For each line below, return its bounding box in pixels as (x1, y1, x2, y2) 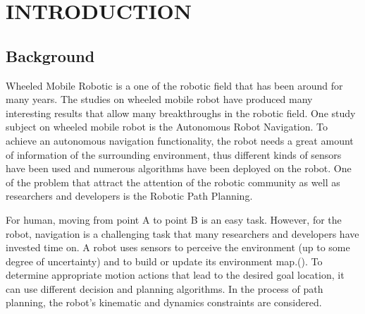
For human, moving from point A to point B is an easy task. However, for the (6, 212, 342, 227)
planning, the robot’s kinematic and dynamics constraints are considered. (6, 295, 322, 310)
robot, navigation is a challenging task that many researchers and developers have (6, 226, 359, 241)
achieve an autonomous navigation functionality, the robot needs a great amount (6, 133, 354, 147)
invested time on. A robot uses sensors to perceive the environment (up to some (6, 240, 350, 255)
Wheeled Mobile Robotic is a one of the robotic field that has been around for (6, 78, 343, 92)
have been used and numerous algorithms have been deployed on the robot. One (6, 161, 352, 176)
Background (6, 44, 95, 66)
